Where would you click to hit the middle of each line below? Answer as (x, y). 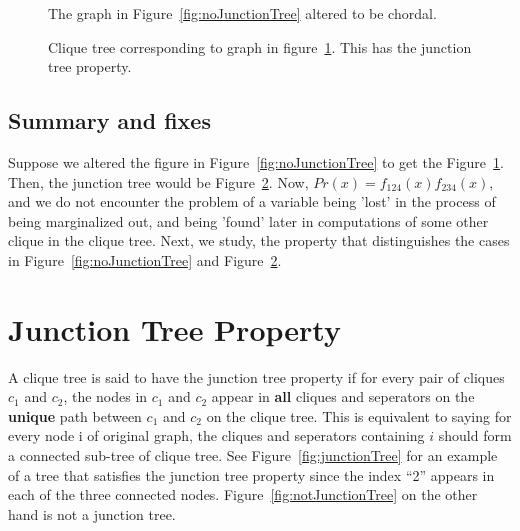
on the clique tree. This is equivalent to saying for (359, 415)
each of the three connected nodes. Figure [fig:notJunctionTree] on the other (243, 494)
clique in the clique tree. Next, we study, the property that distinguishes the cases (259, 240)
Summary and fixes (109, 120)
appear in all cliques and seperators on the (343, 396)
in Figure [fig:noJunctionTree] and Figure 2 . (145, 259)
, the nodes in (105, 396)
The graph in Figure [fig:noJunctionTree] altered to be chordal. (242, 13)
